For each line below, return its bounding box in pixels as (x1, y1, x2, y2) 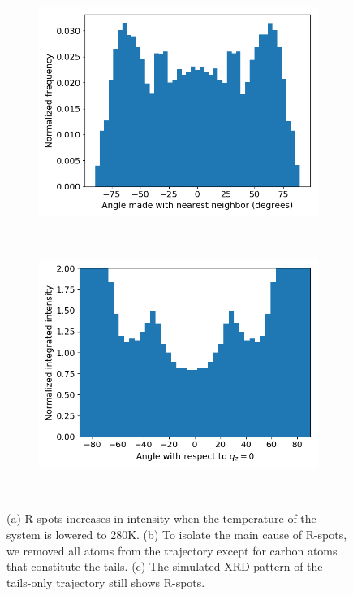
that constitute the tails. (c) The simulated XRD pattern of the (6, 558, 323, 575)
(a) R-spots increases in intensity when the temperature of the (6, 510, 316, 527)
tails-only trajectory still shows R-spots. (6, 573, 205, 590)
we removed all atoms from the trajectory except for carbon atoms (6, 542, 338, 559)
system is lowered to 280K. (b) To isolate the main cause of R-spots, (6, 525, 347, 542)
